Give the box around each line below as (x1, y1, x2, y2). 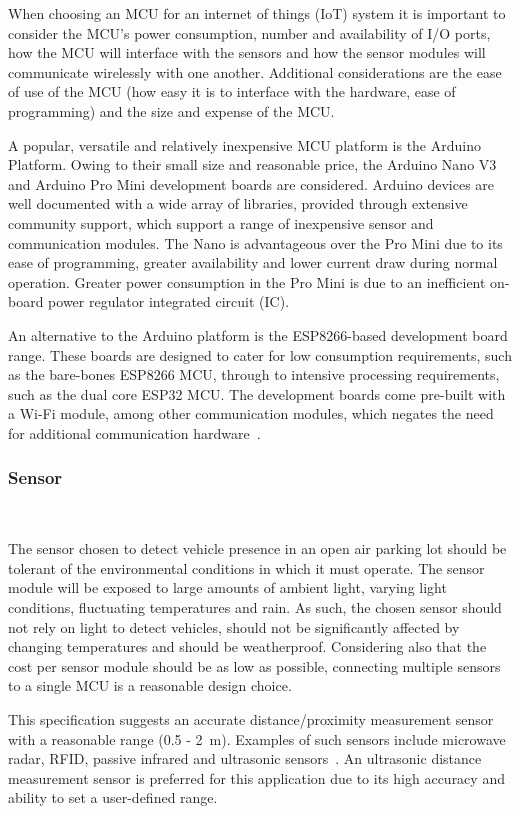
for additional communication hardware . (8, 422, 261, 443)
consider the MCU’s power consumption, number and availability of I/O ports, (8, 22, 491, 43)
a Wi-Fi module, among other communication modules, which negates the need (8, 403, 494, 424)
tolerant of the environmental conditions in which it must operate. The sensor (8, 557, 485, 578)
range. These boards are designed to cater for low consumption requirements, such (8, 344, 512, 365)
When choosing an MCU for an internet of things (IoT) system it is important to (8, 3, 506, 23)
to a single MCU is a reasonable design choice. (8, 675, 292, 696)
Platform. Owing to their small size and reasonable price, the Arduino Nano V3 (8, 154, 497, 175)
